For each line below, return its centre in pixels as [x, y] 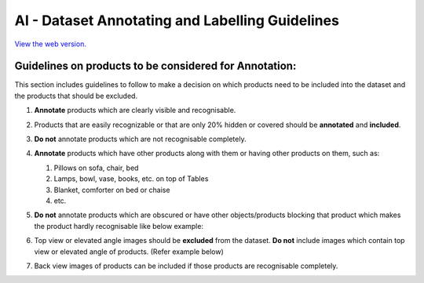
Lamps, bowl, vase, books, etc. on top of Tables [131, 179]
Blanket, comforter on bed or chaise [112, 190]
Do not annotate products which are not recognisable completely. [140, 139]
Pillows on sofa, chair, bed [96, 168]
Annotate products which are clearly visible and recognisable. [135, 111]
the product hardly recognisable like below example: [119, 226]
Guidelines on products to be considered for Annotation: [155, 66]
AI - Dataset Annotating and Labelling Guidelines [177, 20]
